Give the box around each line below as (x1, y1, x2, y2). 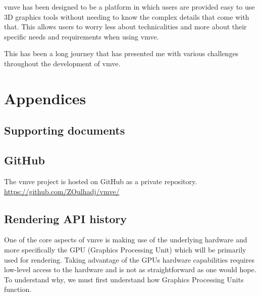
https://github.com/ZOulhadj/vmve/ (4, 186, 120, 196)
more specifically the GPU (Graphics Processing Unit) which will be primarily (4, 244, 246, 255)
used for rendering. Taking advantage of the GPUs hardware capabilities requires (4, 254, 254, 265)
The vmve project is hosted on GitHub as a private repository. (4, 176, 197, 186)
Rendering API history (4, 210, 127, 226)
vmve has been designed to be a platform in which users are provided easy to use (4, 2, 255, 12)
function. (4, 284, 32, 294)
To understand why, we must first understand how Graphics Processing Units (4, 274, 244, 284)
